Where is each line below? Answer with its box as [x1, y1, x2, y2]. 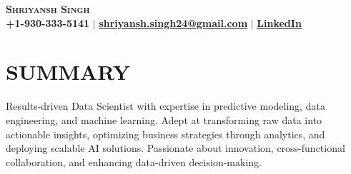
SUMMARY [6, 57, 130, 86]
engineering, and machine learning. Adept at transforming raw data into [6, 112, 322, 127]
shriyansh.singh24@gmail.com [99, 15, 248, 30]
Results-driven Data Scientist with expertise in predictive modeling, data [6, 98, 325, 113]
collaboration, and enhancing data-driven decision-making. [6, 154, 262, 169]
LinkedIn [257, 15, 302, 30]
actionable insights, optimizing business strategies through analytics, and [6, 126, 325, 141]
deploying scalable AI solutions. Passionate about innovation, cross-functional [6, 140, 345, 155]
